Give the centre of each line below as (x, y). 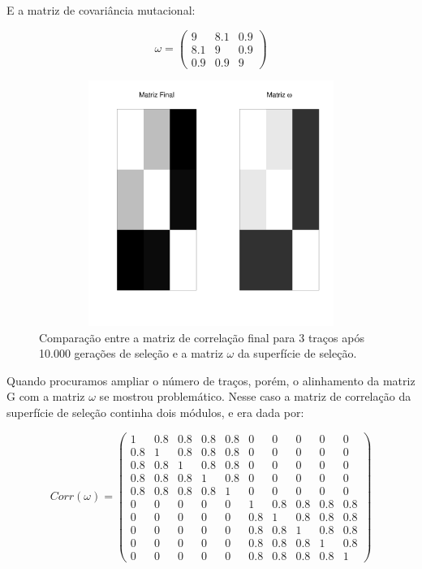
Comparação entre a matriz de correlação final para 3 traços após (202, 337)
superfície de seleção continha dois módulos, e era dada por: (155, 413)
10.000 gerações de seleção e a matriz (131, 353)
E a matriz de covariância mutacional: (101, 10)
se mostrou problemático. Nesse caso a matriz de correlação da (255, 396)
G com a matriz (46, 396)
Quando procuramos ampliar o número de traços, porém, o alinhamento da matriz (211, 380)
